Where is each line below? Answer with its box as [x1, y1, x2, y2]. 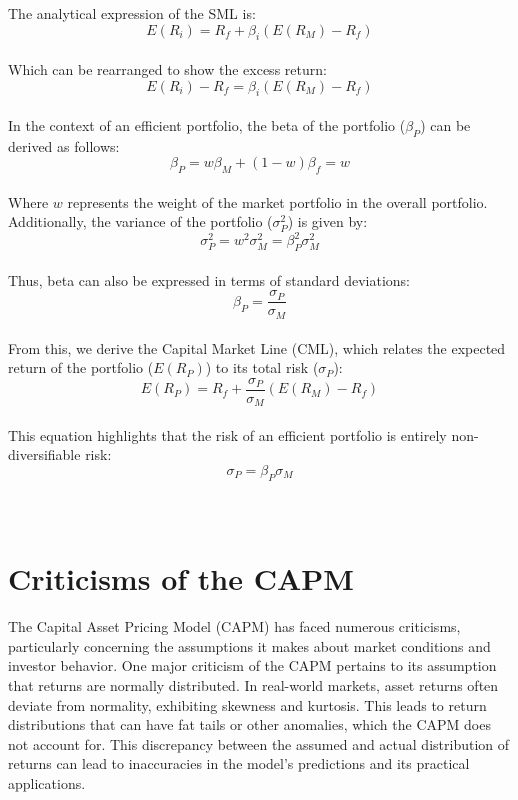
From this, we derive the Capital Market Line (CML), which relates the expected [8, 337, 506, 358]
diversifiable [8, 444, 81, 465]
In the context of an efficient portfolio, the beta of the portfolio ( [8, 114, 406, 135]
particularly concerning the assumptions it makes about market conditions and [8, 635, 491, 656]
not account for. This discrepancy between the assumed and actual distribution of [8, 733, 510, 754]
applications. [8, 772, 86, 793]
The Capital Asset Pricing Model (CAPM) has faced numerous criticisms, [8, 616, 461, 637]
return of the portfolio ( [8, 357, 154, 378]
